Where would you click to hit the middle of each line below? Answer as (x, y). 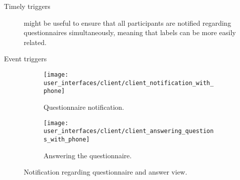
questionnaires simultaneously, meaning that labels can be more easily (130, 32)
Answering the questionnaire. (88, 155)
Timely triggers (27, 6)
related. (35, 42)
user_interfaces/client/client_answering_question (129, 131)
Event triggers (25, 59)
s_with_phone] (67, 139)
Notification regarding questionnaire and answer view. (106, 172)
